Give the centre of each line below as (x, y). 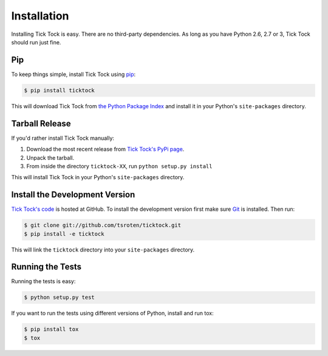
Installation (40, 16)
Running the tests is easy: (43, 281)
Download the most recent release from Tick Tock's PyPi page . (105, 149)
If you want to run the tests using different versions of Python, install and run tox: (112, 313)
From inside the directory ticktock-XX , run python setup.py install (119, 166)
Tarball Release (41, 124)
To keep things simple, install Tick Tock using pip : (73, 74)
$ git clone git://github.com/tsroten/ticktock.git (103, 225)
